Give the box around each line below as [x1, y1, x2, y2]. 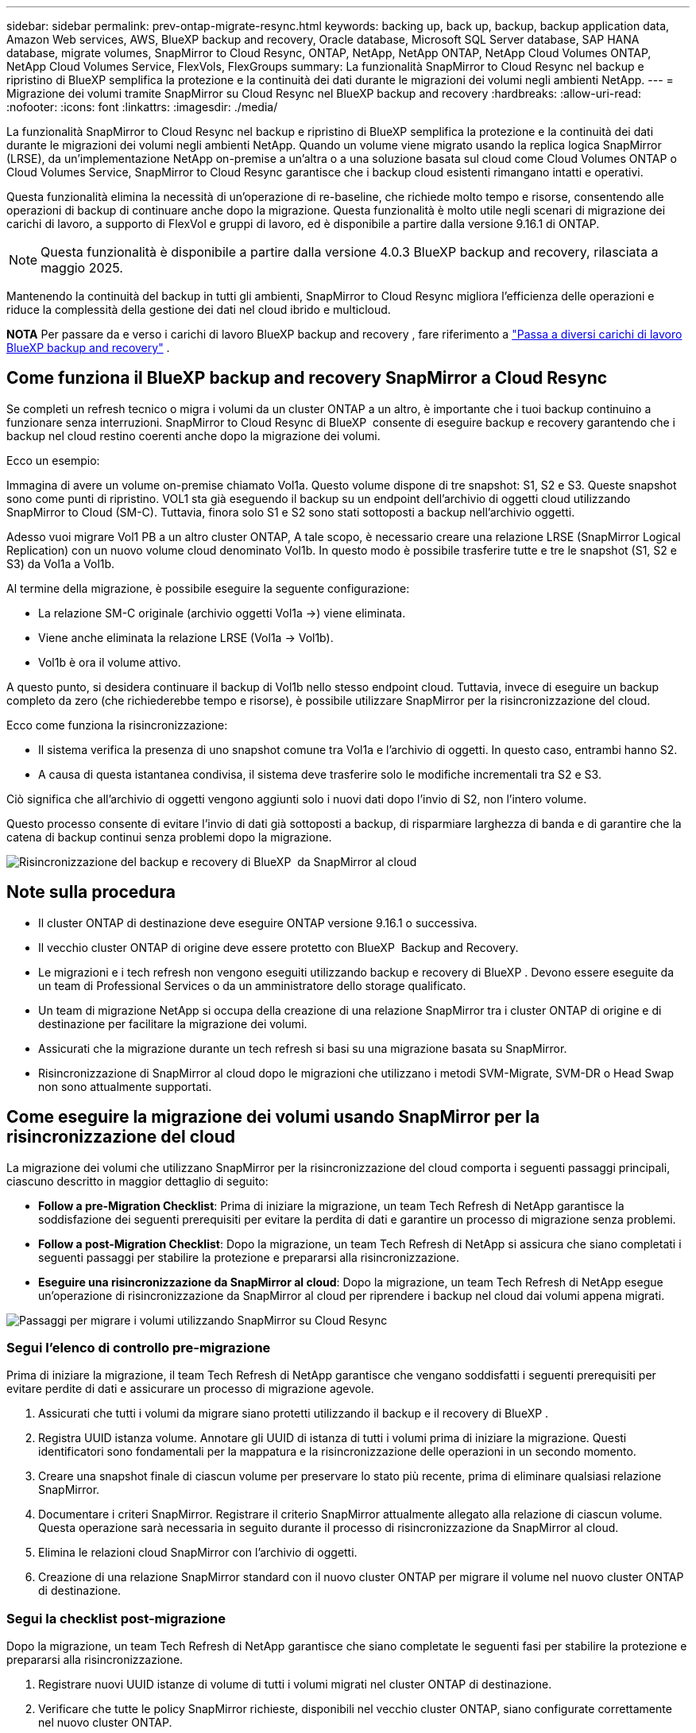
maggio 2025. [41, 260, 123, 276]
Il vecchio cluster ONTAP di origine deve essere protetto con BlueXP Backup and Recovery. [38, 940, 519, 954]
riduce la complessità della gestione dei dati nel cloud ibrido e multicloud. [6, 303, 391, 316]
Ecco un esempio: [6, 453, 100, 467]
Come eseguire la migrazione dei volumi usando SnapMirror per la [6, 1107, 540, 1128]
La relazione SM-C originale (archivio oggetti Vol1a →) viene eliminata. [38, 605, 406, 620]
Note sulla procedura [6, 882, 176, 903]
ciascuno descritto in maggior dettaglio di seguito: [6, 1174, 269, 1188]
